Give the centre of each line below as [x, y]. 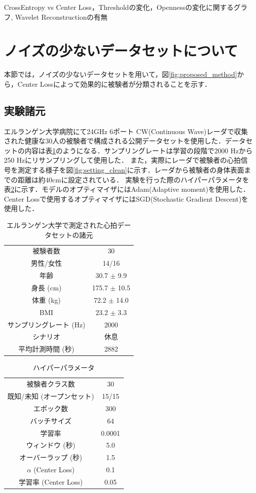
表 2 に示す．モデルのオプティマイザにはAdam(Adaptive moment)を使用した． [127, 189]
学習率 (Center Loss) [51, 481]
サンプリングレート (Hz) [46, 324]
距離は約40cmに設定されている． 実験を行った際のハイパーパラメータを [133, 179]
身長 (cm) [46, 288]
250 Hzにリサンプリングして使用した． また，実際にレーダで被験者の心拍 [122, 160]
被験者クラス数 [51, 384]
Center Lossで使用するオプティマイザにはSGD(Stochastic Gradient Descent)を [126, 198]
